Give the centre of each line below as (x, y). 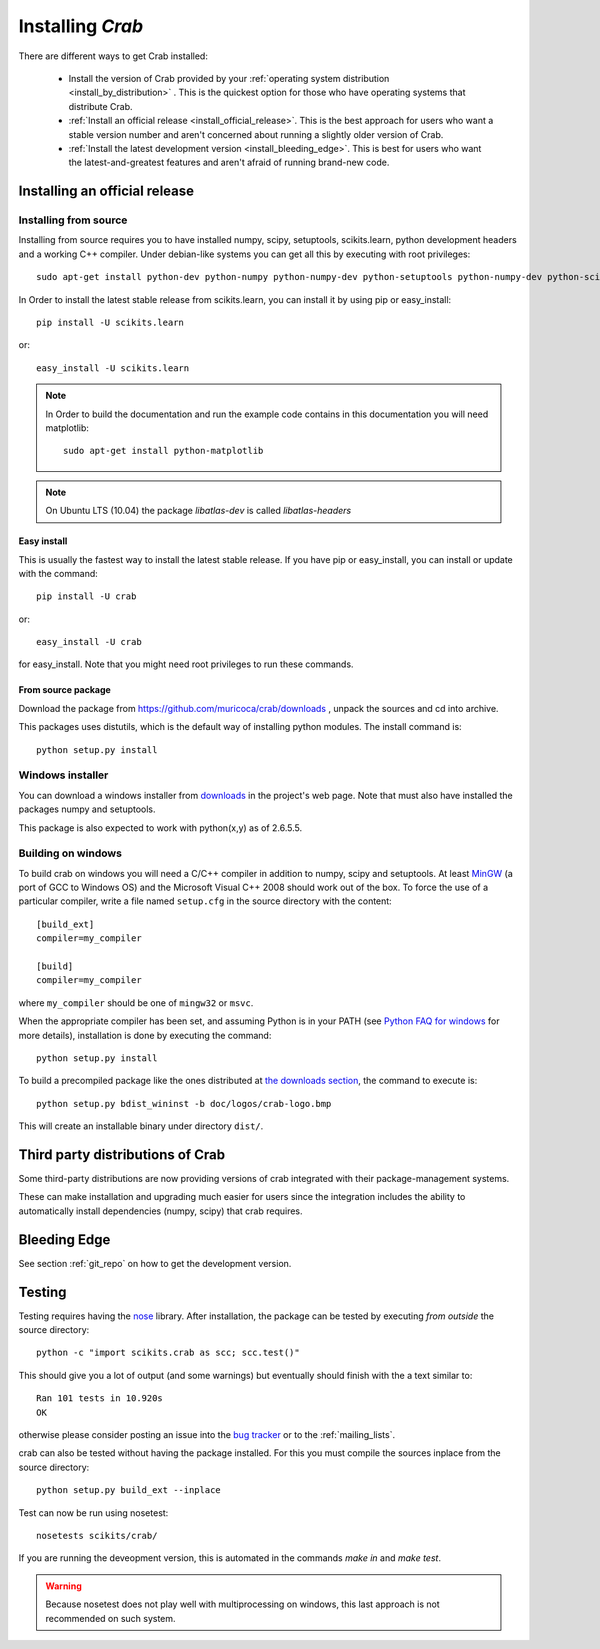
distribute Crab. (101, 106)
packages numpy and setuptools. (87, 809)
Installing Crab (81, 26)
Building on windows (70, 853)
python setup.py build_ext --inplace (129, 1490)
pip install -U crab (86, 596)
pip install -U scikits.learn (110, 322)
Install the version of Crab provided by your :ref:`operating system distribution (229, 78)
